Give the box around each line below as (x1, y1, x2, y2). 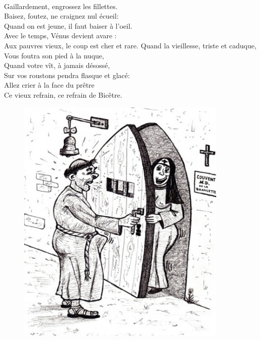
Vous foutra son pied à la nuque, (4, 50, 104, 60)
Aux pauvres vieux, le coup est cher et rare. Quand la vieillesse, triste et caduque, (4, 40, 256, 50)
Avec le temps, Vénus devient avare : (4, 30, 117, 41)
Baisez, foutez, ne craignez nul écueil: (4, 11, 119, 21)
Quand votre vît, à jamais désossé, (4, 60, 110, 71)
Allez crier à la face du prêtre (4, 80, 95, 90)
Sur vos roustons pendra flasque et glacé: (4, 70, 130, 80)
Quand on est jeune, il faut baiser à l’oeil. (4, 20, 132, 31)
